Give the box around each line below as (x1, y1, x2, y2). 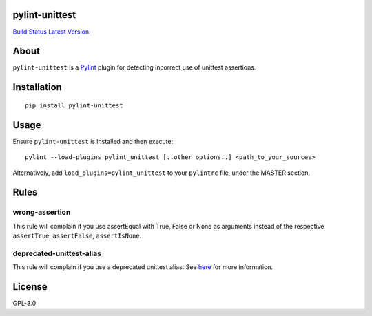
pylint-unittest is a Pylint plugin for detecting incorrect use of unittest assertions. (12, 63, 256, 72)
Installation (12, 81, 62, 93)
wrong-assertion (12, 207, 71, 217)
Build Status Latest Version (12, 28, 90, 36)
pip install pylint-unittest (25, 101, 123, 109)
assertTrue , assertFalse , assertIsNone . (12, 231, 142, 240)
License (12, 281, 48, 293)
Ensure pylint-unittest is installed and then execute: (12, 137, 174, 145)
